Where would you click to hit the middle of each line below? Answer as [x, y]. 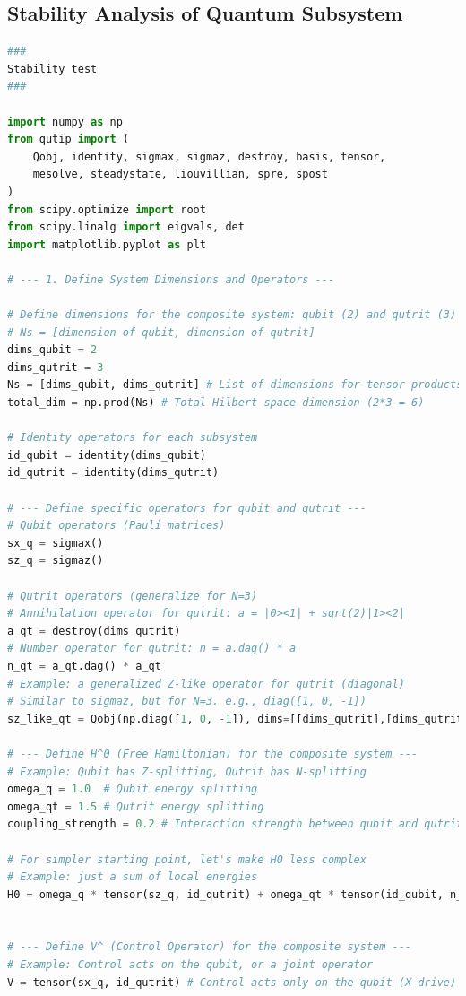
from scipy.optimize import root [107, 209]
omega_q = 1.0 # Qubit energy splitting [133, 789]
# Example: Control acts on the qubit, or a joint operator [190, 965]
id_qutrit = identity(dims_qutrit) [113, 473]
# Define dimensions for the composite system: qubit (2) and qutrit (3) [232, 315]
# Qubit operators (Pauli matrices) [116, 526]
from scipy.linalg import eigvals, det [126, 227]
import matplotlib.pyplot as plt [107, 244]
